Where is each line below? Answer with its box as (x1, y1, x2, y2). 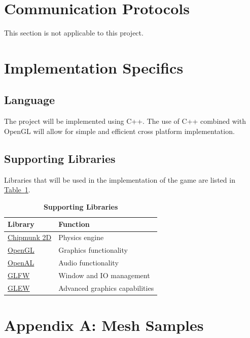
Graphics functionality (58, 245, 128, 255)
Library (8, 219, 34, 229)
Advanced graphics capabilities (58, 282, 154, 293)
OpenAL (8, 257, 34, 267)
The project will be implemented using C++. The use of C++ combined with (4, 116, 246, 126)
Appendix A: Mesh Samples (4, 314, 204, 335)
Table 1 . (4, 184, 30, 195)
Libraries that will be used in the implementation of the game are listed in (4, 174, 235, 185)
